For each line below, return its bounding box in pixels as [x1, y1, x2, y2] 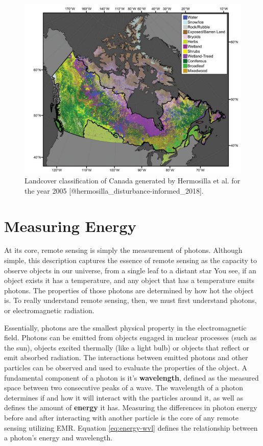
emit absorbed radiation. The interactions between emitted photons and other [4, 352, 248, 363]
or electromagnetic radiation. [4, 305, 94, 316]
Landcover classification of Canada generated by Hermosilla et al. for [25, 175, 241, 186]
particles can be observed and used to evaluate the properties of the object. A [4, 362, 248, 372]
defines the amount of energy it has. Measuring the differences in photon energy [4, 402, 257, 413]
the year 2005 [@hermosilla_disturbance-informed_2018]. [25, 185, 204, 196]
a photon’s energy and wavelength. [4, 432, 113, 443]
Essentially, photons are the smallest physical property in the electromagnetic [4, 322, 247, 333]
